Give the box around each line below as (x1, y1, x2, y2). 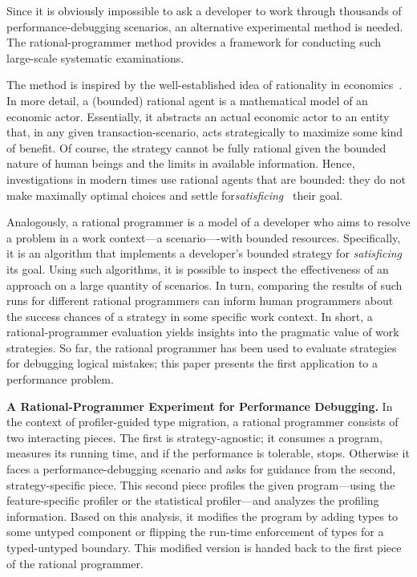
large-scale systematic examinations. (6, 49, 184, 66)
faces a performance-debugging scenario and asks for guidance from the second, (6, 461, 396, 477)
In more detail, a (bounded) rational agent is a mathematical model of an (6, 91, 368, 108)
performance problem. (6, 371, 114, 388)
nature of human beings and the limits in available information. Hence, (6, 155, 355, 172)
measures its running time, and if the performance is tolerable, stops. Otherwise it (6, 445, 410, 461)
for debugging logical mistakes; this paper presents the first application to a (6, 355, 379, 372)
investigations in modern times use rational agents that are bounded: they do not (6, 170, 406, 187)
